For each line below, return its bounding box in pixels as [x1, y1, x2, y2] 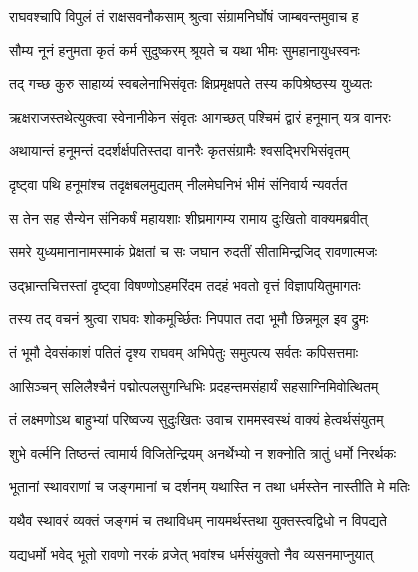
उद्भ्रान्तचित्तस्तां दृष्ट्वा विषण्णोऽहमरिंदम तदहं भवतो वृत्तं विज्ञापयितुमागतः [9, 274, 361, 295]
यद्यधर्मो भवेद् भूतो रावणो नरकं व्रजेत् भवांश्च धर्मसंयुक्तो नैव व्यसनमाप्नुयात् [9, 543, 374, 564]
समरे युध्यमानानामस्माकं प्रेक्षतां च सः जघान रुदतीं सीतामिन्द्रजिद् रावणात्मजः [9, 241, 378, 262]
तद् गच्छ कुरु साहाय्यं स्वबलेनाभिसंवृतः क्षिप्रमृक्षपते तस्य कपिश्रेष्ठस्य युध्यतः [9, 73, 373, 94]
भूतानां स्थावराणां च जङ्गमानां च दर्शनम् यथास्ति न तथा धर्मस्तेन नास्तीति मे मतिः [9, 476, 410, 497]
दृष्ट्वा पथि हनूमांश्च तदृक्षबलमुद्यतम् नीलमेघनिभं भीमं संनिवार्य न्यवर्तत [9, 173, 348, 194]
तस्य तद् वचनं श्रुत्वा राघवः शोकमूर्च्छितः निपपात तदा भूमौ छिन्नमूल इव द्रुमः [9, 308, 369, 329]
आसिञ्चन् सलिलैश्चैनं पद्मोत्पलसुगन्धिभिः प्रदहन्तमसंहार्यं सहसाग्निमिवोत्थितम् [9, 375, 379, 396]
